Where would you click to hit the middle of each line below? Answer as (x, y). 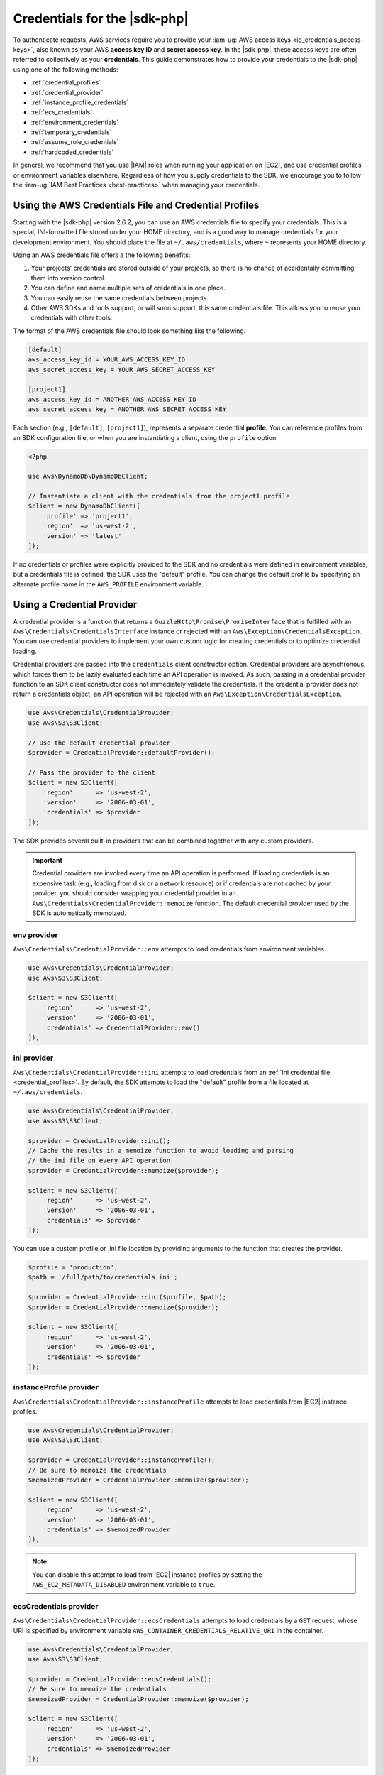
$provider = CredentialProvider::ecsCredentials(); (120, 1679)
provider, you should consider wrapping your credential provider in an (134, 893)
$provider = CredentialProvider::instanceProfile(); (122, 1460)
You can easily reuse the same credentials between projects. (120, 297)
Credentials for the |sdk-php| (101, 18)
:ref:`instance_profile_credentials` (80, 102)
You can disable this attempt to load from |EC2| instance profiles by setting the (147, 1574)
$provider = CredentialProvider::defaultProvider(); (122, 752)
